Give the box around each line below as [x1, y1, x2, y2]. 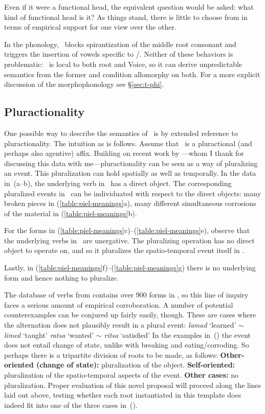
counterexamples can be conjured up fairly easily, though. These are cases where [4, 309, 256, 320]
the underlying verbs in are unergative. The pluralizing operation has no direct [4, 235, 255, 245]
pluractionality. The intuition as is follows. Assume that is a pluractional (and [4, 137, 252, 148]
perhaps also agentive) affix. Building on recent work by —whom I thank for [4, 148, 244, 158]
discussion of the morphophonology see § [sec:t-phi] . [4, 79, 164, 89]
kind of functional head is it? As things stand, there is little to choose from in [4, 11, 248, 22]
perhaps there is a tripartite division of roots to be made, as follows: [4, 349, 218, 360]
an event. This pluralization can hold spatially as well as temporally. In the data [4, 168, 256, 178]
